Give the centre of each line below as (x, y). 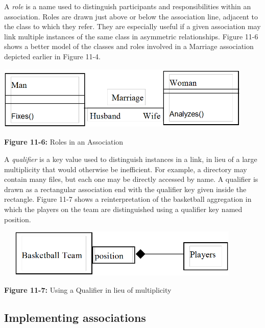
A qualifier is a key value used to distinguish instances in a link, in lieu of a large (131, 159)
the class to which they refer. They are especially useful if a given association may (132, 26)
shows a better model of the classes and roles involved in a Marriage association (129, 46)
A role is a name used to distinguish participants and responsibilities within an (128, 6)
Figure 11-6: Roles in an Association (64, 142)
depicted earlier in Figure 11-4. (52, 56)
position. (18, 219)
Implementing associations (75, 318)
